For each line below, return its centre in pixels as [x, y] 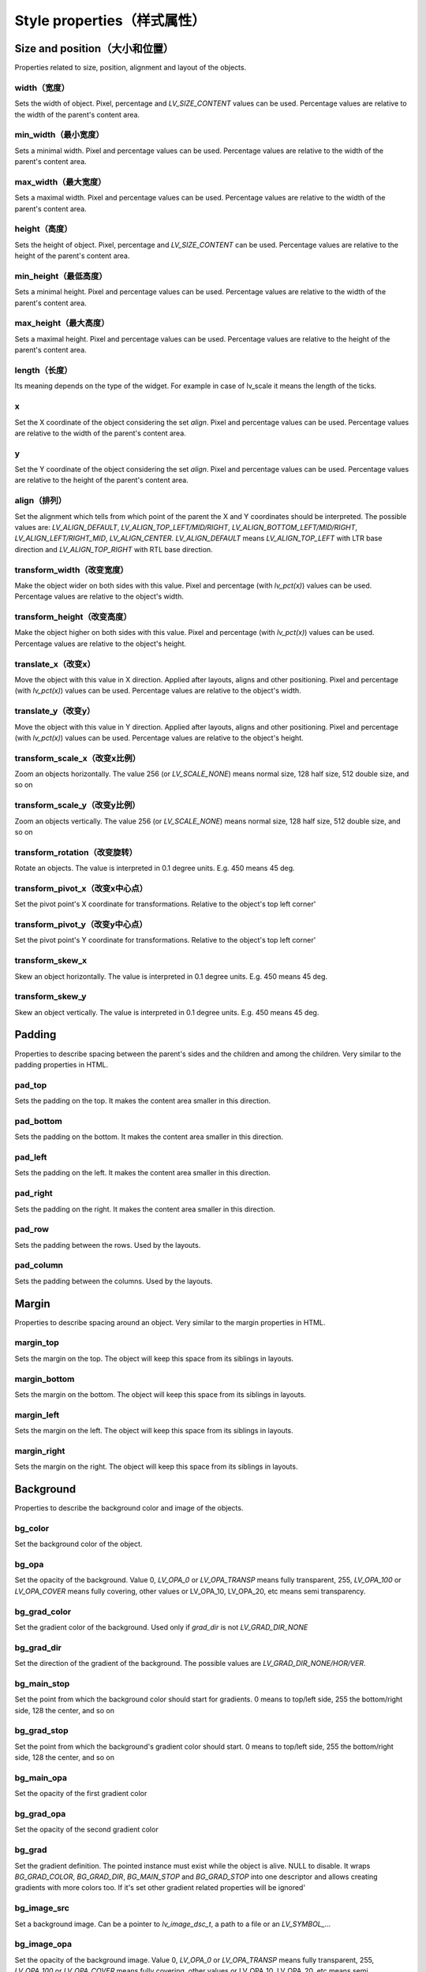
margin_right [40, 1451]
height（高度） [43, 229]
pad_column [39, 1265]
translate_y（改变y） [55, 711]
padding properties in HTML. [62, 1064]
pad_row [32, 1229]
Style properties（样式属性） [110, 21]
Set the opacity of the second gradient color [86, 1829]
